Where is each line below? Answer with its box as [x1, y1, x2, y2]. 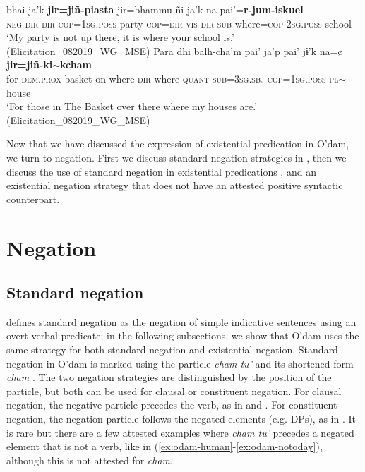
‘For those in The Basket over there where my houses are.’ [6, 99, 258, 114]
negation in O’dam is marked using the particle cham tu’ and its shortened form [6, 356, 354, 370]
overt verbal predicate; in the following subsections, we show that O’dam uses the [6, 328, 359, 343]
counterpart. [6, 191, 60, 206]
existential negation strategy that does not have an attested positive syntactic [6, 178, 343, 193]
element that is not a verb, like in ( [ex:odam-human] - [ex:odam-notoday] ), [6, 439, 323, 454]
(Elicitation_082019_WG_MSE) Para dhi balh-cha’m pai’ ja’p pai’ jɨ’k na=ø [6, 43, 343, 58]
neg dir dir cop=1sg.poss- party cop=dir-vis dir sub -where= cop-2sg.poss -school [6, 16, 352, 30]
